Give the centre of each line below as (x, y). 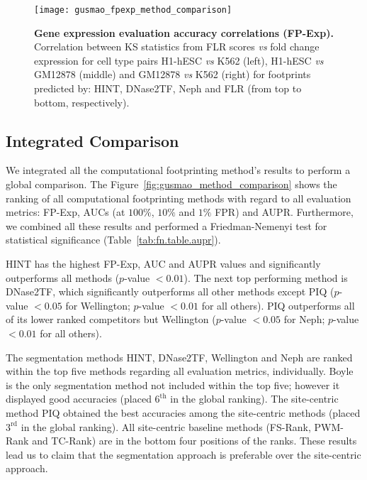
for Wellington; (98, 305)
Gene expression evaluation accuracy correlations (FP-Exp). (184, 32)
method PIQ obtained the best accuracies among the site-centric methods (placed (183, 412)
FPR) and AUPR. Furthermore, (284, 212)
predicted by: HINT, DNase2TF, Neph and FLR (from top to (168, 88)
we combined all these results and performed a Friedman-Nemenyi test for (166, 225)
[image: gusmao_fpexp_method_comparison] (133, 10)
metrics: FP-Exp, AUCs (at (66, 212)
